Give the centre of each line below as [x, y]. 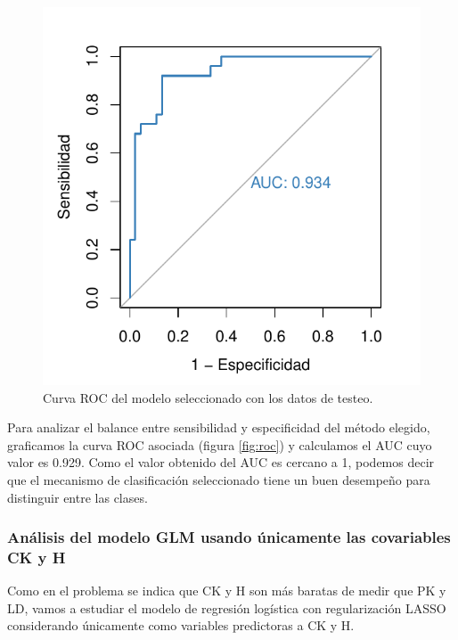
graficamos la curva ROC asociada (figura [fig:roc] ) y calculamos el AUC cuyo [220, 444]
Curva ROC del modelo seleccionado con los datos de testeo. [208, 397]
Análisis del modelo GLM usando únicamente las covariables [229, 537]
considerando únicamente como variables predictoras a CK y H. [181, 625]
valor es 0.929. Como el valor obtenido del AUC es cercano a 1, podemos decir [221, 462]
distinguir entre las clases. [78, 497]
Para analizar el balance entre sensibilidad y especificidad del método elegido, [219, 427]
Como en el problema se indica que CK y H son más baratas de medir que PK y [227, 591]
